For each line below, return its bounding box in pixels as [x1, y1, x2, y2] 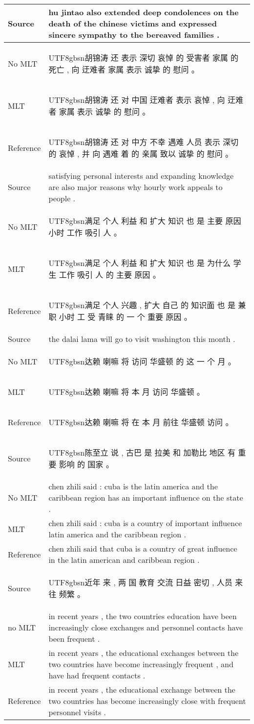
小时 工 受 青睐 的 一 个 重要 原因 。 [59, 311, 192, 322]
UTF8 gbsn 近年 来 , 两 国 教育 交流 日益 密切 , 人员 [48, 577, 233, 588]
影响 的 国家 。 [59, 459, 114, 470]
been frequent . [48, 633, 100, 644]
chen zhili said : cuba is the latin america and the [48, 481, 218, 492]
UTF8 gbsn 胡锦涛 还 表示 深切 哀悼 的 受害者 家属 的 [48, 52, 239, 63]
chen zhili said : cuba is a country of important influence [48, 517, 242, 529]
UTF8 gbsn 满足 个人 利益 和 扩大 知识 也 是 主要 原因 [48, 215, 241, 226]
